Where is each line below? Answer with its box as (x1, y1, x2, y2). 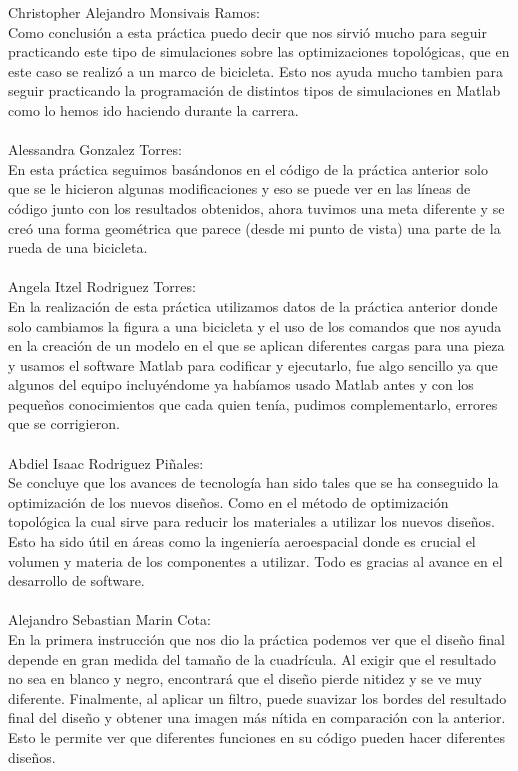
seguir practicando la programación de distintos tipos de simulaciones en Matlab (8, 80, 501, 101)
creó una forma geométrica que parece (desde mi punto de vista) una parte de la (8, 217, 501, 238)
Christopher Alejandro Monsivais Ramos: (8, 2, 260, 22)
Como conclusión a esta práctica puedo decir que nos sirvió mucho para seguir (8, 21, 487, 42)
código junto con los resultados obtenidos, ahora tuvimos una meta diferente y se (8, 197, 505, 218)
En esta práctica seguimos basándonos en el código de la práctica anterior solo (8, 158, 488, 179)
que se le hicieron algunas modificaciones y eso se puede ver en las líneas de (8, 178, 471, 199)
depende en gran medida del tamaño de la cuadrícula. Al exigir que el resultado (8, 648, 496, 669)
